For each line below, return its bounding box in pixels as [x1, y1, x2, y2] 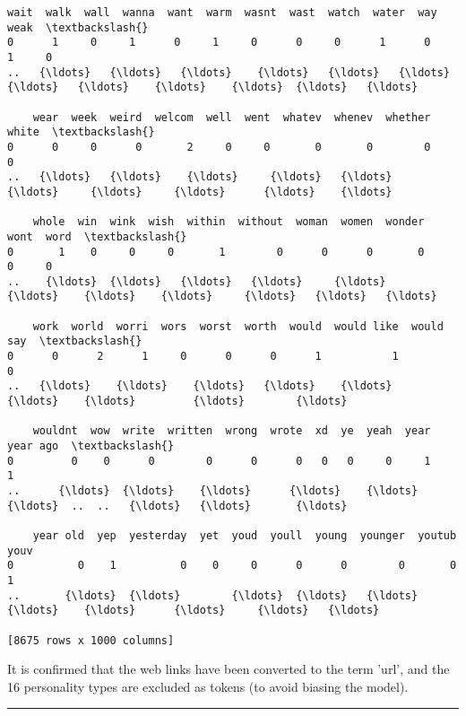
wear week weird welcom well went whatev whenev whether [32, 110, 431, 124]
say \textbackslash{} [7, 335, 142, 348]
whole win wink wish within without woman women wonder [32, 215, 425, 229]
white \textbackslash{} [7, 126, 155, 139]
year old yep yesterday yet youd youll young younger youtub [32, 528, 457, 542]
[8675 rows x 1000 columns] [7, 633, 175, 647]
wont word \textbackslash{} [7, 230, 187, 243]
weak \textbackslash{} [7, 21, 149, 34]
